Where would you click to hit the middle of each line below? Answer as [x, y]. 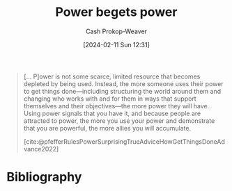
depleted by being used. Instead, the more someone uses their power [123, 83]
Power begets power [116, 12]
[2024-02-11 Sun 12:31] [116, 44]
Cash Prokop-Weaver [116, 31]
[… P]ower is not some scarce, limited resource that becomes [112, 76]
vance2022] [41, 149]
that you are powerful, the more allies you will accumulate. [107, 128]
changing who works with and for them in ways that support [110, 99]
